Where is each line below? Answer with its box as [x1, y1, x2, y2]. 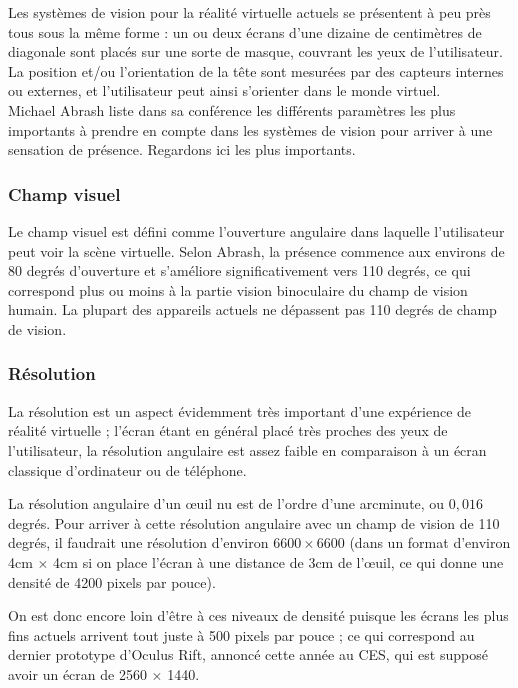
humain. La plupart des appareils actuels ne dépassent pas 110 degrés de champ [8, 299, 497, 320]
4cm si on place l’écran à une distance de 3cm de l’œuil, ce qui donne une [53, 551, 504, 572]
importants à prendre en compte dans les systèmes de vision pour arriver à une [8, 119, 493, 140]
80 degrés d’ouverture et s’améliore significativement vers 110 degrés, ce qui [8, 260, 471, 281]
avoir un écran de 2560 [8, 663, 147, 684]
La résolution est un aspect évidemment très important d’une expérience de [8, 400, 472, 421]
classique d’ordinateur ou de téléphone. [8, 459, 247, 480]
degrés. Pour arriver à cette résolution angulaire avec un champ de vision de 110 [8, 512, 500, 533]
